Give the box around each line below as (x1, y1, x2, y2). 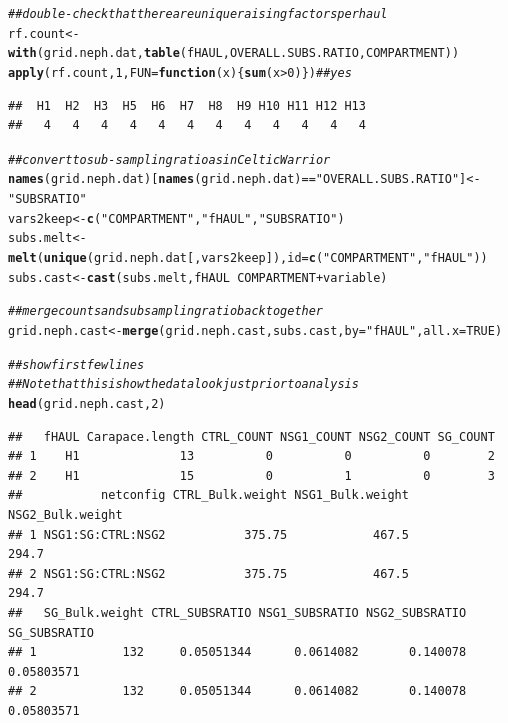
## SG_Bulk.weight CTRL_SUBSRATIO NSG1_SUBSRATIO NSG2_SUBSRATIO (8, 606, 467, 621)
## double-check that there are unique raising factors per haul (8, 7, 388, 21)
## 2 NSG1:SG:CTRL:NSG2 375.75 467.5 (8, 566, 409, 581)
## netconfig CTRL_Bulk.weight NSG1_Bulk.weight (8, 488, 409, 503)
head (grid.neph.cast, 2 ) (8, 397, 166, 412)
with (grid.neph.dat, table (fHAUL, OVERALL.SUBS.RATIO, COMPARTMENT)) (8, 46, 460, 61)
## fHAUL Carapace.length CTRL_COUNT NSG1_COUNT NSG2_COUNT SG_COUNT (8, 429, 495, 444)
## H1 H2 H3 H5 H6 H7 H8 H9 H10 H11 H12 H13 (8, 98, 366, 113)
